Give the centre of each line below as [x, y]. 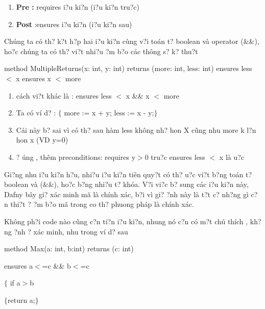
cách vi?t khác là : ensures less [64, 95]
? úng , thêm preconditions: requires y [76, 157]
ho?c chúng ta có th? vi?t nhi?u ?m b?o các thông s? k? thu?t [101, 51]
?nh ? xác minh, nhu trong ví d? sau [71, 231]
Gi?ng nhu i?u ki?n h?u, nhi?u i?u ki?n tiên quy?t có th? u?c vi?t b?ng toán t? [128, 174]
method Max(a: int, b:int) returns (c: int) [69, 248]
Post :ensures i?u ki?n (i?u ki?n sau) [74, 24]
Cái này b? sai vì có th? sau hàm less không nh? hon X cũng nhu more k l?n [136, 129]
